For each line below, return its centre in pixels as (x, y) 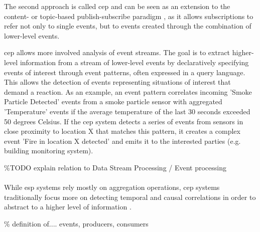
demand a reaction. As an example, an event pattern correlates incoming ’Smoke (128, 91)
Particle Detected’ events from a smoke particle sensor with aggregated (113, 101)
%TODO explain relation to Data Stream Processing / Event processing (115, 167)
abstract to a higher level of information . (68, 207)
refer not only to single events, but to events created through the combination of (128, 26)
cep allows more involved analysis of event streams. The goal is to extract (117, 52)
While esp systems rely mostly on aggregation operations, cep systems (112, 187)
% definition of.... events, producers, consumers (76, 223)
